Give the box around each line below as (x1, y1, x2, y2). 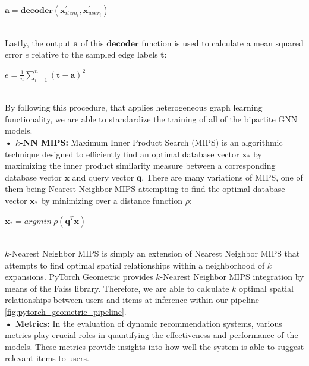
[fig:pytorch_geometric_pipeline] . (5, 305, 127, 318)
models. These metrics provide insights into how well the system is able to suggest (5, 340, 304, 352)
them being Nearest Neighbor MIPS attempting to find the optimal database (5, 182, 285, 195)
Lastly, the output (5, 36, 71, 49)
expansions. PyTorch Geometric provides (5, 270, 153, 283)
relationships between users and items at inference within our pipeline (5, 294, 259, 306)
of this (80, 36, 104, 49)
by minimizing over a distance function (40, 194, 183, 206)
